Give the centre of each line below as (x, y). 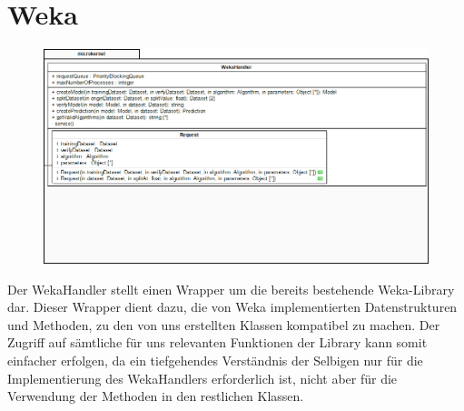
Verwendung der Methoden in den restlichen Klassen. (156, 396)
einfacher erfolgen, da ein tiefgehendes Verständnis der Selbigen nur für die (215, 360)
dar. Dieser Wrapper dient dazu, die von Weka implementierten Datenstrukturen (232, 307)
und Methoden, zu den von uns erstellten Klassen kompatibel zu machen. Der (224, 324)
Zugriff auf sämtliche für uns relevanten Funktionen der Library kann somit (217, 342)
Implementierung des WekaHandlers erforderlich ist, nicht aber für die (202, 378)
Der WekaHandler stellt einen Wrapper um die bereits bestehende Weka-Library (231, 289)
